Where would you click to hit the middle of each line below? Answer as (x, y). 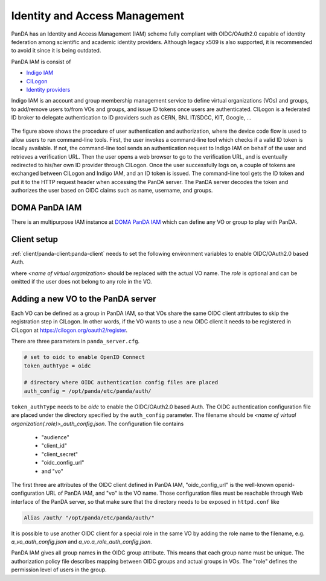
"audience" (55, 437)
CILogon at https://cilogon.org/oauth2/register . (69, 330)
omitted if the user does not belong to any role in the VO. (81, 282)
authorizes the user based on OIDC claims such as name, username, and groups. (112, 191)
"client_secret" (60, 454)
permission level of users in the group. (59, 570)
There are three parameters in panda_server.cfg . (75, 341)
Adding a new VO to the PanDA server (84, 299)
